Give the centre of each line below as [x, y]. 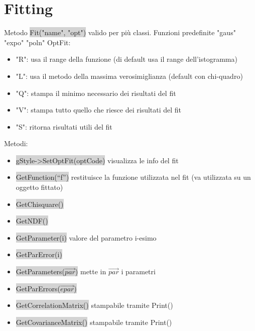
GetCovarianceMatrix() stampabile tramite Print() [94, 322]
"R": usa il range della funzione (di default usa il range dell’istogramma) [126, 59]
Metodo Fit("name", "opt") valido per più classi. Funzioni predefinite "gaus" [120, 32]
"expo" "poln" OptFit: [37, 42]
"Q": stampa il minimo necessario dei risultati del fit [96, 93]
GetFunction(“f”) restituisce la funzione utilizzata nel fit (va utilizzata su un [133, 177]
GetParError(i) [39, 254]
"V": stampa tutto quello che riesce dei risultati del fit [99, 110]
